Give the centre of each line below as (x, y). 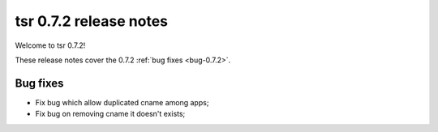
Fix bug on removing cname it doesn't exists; (110, 114)
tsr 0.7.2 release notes (91, 21)
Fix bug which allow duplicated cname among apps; (122, 102)
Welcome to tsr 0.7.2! (50, 45)
